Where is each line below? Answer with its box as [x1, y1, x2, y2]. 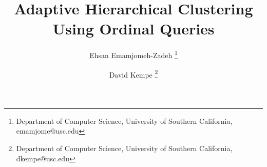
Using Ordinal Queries [52, 18, 215, 39]
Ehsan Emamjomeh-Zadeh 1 [89, 48, 178, 60]
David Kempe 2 [109, 67, 158, 80]
